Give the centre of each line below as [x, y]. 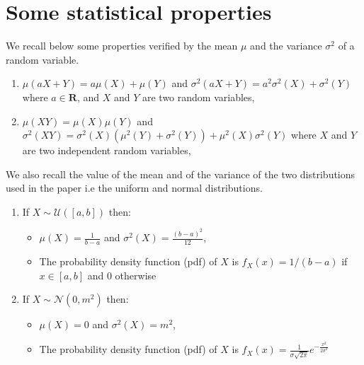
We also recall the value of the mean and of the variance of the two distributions [181, 174]
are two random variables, [198, 97]
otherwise [136, 275]
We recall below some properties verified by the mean [122, 46]
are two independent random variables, [107, 150]
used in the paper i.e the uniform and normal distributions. [134, 188]
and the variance [286, 46]
